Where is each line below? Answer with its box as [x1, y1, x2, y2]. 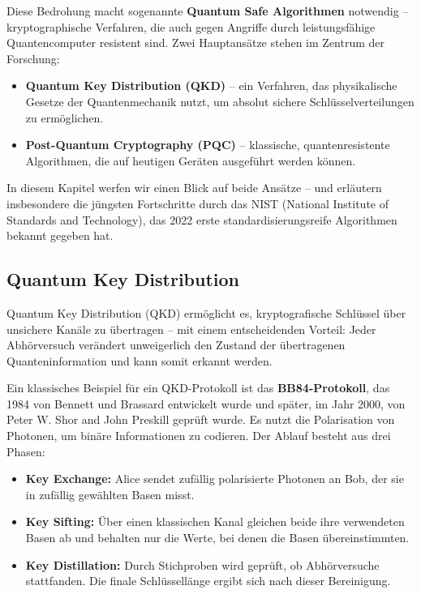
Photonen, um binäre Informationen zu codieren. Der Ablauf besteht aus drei [6, 427, 391, 444]
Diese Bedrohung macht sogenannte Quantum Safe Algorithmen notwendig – [6, 2, 409, 19]
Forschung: [6, 49, 60, 66]
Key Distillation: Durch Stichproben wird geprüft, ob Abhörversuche [25, 556, 380, 573]
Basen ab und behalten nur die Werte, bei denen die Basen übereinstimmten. [25, 529, 410, 546]
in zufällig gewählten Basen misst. [25, 485, 195, 502]
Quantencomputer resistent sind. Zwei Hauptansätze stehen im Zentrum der [6, 34, 385, 51]
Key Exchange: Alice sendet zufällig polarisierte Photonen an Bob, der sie [25, 470, 404, 487]
